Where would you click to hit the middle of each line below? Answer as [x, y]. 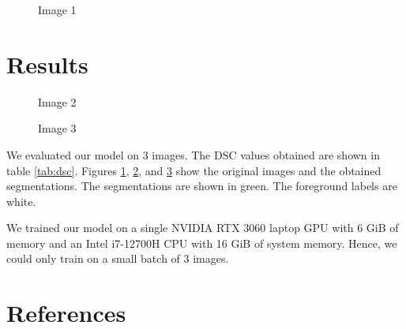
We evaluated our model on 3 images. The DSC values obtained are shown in [193, 154]
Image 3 [57, 128]
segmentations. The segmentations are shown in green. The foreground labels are [202, 186]
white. [21, 201]
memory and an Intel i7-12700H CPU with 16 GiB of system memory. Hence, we [202, 243]
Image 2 [57, 101]
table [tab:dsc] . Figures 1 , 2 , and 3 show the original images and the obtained [194, 170]
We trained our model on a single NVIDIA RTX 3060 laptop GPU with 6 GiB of [203, 228]
